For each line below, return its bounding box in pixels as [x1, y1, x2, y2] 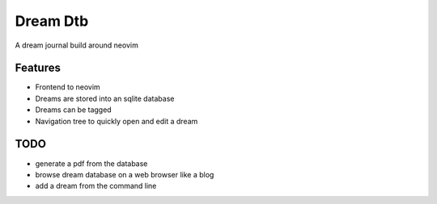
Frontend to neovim [35, 82, 100, 92]
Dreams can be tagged [35, 105, 112, 114]
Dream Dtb [15, 12, 89, 30]
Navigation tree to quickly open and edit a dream [35, 116, 198, 126]
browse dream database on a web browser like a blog [35, 169, 214, 179]
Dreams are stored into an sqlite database [35, 94, 175, 103]
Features [15, 61, 61, 75]
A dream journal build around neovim [15, 40, 139, 50]
